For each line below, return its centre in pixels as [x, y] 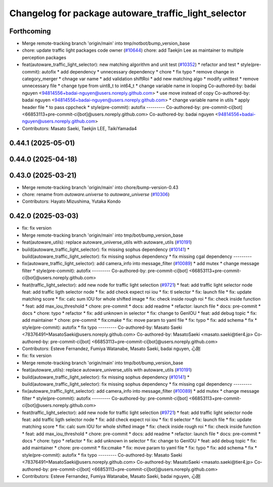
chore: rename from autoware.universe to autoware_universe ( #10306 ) [96, 195]
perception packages [44, 57]
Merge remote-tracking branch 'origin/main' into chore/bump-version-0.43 [100, 187]
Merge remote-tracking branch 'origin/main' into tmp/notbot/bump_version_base [106, 44]
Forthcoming [30, 31]
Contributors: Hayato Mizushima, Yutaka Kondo [71, 201]
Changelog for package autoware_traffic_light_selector [128, 13]
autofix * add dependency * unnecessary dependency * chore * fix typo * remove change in [138, 71]
